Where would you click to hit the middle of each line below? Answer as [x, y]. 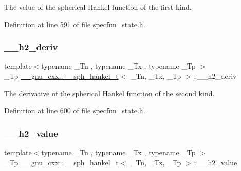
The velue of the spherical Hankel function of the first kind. [98, 7]
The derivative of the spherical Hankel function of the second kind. [109, 93]
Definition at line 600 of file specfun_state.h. [75, 110]
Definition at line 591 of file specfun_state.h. [75, 24]
